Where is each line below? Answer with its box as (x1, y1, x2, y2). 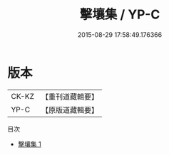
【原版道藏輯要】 (41, 105, 98, 114)
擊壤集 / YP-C (79, 6, 160, 23)
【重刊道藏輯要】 (41, 92, 98, 102)
